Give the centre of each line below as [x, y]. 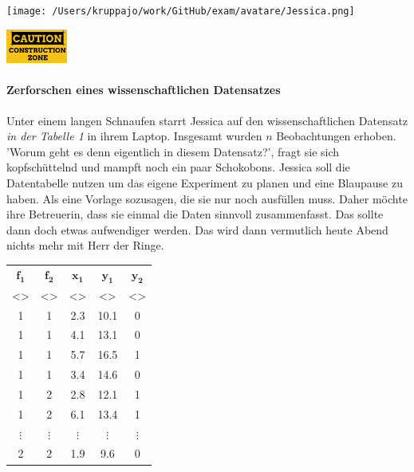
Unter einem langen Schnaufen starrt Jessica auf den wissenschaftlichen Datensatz [207, 120]
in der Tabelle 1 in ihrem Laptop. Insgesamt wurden [134, 136]
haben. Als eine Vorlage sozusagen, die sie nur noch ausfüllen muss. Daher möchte [207, 198]
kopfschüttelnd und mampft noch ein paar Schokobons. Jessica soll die [178, 167]
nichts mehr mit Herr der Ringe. [85, 245]
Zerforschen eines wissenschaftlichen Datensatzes [144, 90]
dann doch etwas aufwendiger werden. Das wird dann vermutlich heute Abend [197, 229]
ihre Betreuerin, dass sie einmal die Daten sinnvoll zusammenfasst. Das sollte [195, 214]
